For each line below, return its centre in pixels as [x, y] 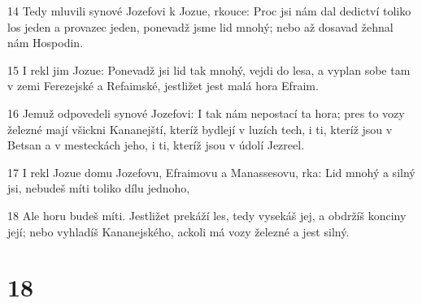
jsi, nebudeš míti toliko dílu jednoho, [99, 188]
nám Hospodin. [46, 43]
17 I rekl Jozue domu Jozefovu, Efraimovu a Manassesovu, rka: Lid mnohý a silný [211, 172]
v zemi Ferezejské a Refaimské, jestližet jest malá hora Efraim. [163, 86]
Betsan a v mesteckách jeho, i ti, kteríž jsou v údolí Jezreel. [156, 145]
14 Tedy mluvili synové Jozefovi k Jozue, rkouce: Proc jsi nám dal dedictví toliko [209, 11]
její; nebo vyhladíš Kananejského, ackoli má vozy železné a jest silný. [178, 231]
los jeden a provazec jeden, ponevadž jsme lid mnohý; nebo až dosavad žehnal [200, 26]
